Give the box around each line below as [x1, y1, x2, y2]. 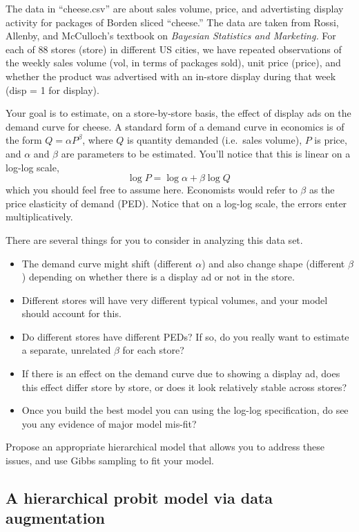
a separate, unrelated [21, 343, 111, 357]
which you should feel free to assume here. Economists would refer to [6, 182, 298, 197]
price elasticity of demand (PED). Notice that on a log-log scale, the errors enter [6, 196, 347, 210]
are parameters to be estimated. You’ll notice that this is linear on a [61, 146, 351, 160]
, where [82, 133, 113, 147]
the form [6, 133, 42, 147]
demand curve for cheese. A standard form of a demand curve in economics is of [6, 119, 345, 133]
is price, [314, 133, 347, 147]
